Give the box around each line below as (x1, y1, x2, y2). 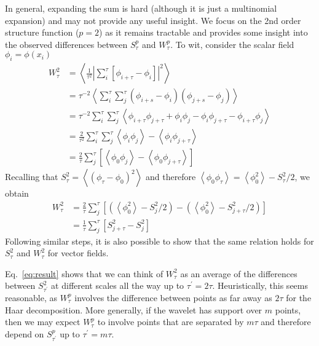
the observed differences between (5, 37, 128, 50)
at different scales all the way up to (51, 279, 184, 292)
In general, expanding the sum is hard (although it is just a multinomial (5, 2, 277, 14)
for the (286, 291, 312, 304)
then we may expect (5, 315, 81, 328)
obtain (5, 187, 29, 200)
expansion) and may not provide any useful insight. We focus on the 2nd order (5, 14, 301, 26)
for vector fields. (47, 246, 109, 259)
